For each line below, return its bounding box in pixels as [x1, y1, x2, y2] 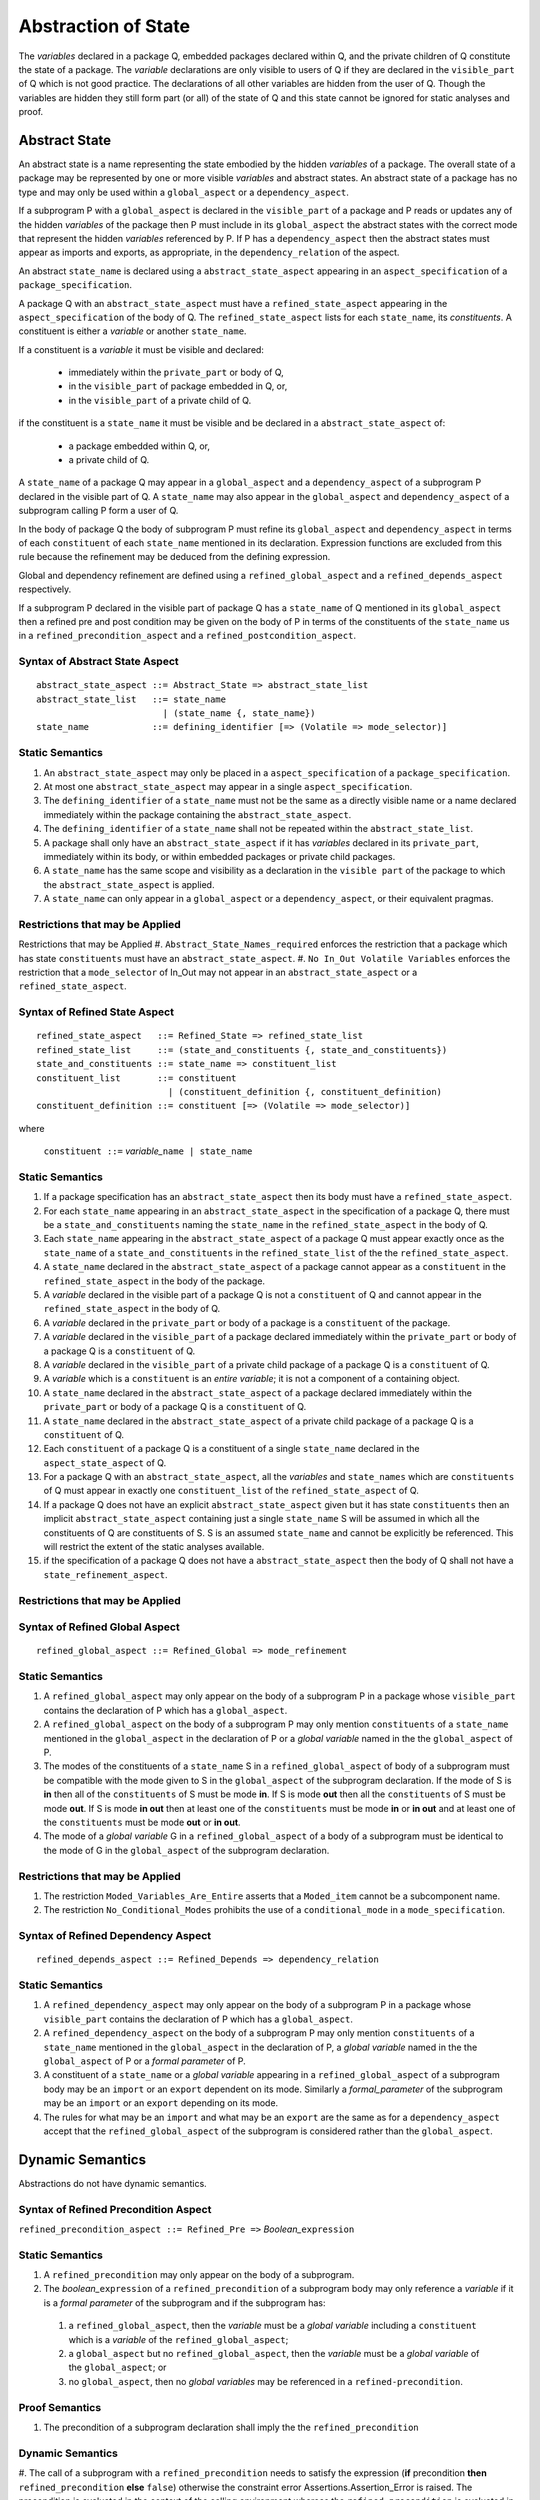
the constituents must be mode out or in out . [43, 1816, 241, 1828]
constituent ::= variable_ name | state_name [43, 1145, 253, 1157]
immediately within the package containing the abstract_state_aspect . [43, 808, 352, 820]
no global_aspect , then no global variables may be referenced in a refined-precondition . [68, 2375, 464, 2387]
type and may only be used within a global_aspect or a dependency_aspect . [18, 186, 350, 198]
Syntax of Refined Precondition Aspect [18, 2202, 212, 2216]
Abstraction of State [18, 15, 190, 37]
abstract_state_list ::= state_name [36, 693, 227, 705]
